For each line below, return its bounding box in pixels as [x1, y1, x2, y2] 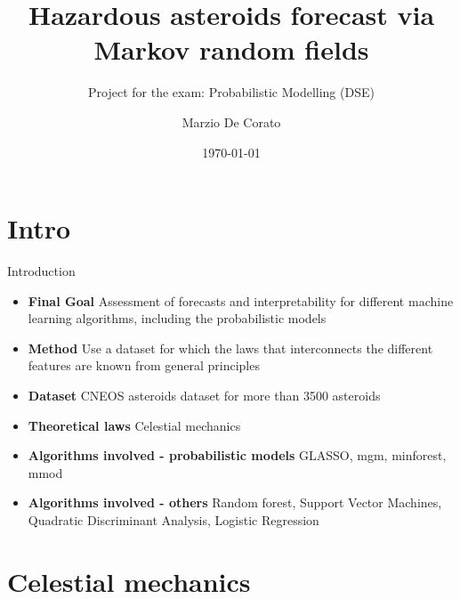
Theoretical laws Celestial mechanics [28, 416, 241, 434]
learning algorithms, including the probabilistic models [28, 309, 327, 328]
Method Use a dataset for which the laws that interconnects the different [28, 338, 433, 357]
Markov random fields [93, 31, 369, 68]
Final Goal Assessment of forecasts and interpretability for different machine [28, 291, 454, 310]
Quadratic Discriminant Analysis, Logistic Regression [28, 510, 319, 529]
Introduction [7, 262, 76, 280]
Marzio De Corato [182, 112, 281, 131]
